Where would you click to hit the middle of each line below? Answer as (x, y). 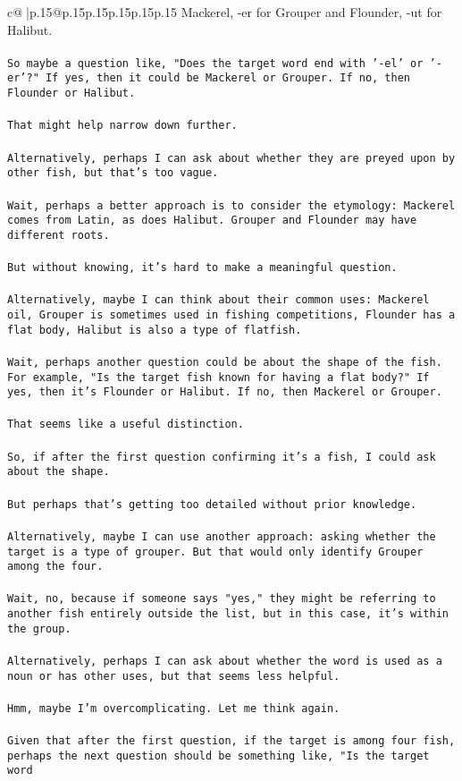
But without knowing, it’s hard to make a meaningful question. (202, 268)
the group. (39, 628)
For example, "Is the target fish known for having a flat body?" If (218, 377)
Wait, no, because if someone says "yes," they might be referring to (222, 599)
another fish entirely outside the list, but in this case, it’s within (228, 614)
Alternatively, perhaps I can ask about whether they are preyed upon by (231, 158)
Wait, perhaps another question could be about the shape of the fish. (225, 362)
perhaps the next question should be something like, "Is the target (218, 756)
